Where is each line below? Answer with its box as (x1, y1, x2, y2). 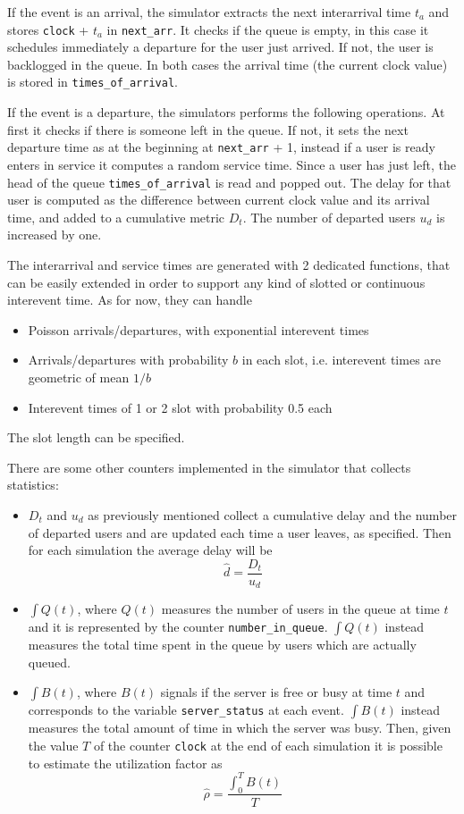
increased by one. (7, 225, 102, 244)
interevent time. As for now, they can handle (7, 290, 252, 309)
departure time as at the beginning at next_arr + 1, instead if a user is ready (7, 138, 435, 156)
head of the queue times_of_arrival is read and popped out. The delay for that (7, 172, 451, 191)
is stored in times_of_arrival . (7, 72, 178, 91)
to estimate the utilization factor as (28, 753, 223, 772)
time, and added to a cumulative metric (7, 207, 225, 226)
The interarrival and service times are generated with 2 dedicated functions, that (7, 255, 451, 273)
